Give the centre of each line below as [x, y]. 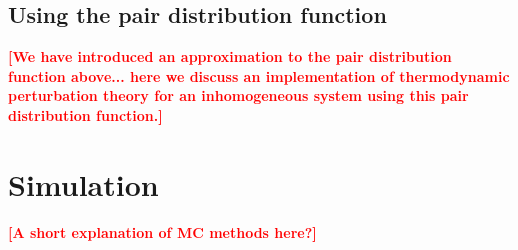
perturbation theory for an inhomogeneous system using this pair [238, 95]
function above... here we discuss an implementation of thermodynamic [259, 75]
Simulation [83, 183]
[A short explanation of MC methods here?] [162, 231]
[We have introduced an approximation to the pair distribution [230, 56]
